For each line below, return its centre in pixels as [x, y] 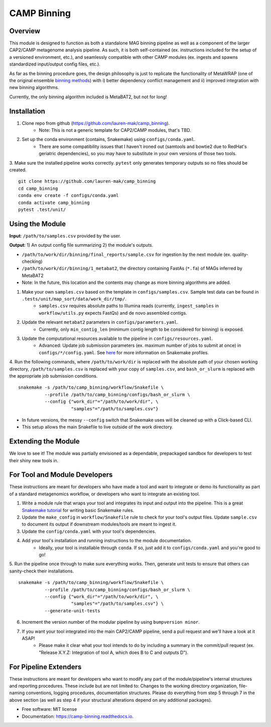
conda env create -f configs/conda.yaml [69, 196]
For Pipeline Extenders [45, 667]
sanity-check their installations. [42, 571]
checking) [32, 261]
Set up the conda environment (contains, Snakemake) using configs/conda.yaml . [109, 139]
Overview [25, 31]
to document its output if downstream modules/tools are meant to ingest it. [99, 524]
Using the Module [38, 224]
